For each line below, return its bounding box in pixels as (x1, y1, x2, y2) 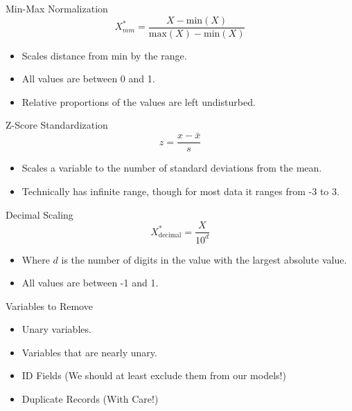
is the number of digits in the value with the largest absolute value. (61, 252, 347, 266)
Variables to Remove (6, 298, 93, 313)
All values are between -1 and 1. (21, 275, 159, 290)
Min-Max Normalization (6, 1, 108, 15)
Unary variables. (21, 322, 91, 336)
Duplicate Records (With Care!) (21, 392, 159, 406)
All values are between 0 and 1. (21, 71, 155, 86)
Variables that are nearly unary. (21, 345, 157, 359)
